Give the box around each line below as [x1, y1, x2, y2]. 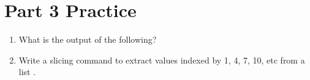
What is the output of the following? [18, 33, 157, 46]
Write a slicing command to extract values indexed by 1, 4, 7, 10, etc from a [18, 53, 305, 66]
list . [18, 65, 36, 78]
